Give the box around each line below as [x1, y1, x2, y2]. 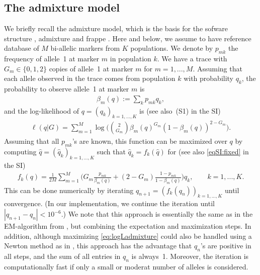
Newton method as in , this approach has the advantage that [4, 240, 192, 251]
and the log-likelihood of [4, 105, 79, 116]
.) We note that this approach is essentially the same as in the [61, 209, 253, 219]
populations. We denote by [130, 43, 213, 53]
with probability [184, 73, 233, 83]
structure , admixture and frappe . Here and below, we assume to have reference [4, 33, 251, 43]
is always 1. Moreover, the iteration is [131, 251, 249, 261]
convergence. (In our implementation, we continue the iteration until [4, 198, 215, 209]
